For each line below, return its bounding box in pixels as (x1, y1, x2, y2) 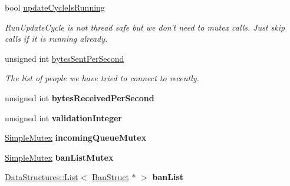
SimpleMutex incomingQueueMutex (5, 131, 147, 144)
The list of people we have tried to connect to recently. (5, 72, 199, 84)
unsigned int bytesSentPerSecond (5, 52, 124, 64)
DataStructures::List (5, 171, 78, 183)
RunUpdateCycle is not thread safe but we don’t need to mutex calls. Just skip (5, 21, 285, 33)
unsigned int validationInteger (5, 111, 122, 124)
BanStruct (92, 171, 129, 183)
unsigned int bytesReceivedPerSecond (5, 91, 154, 104)
